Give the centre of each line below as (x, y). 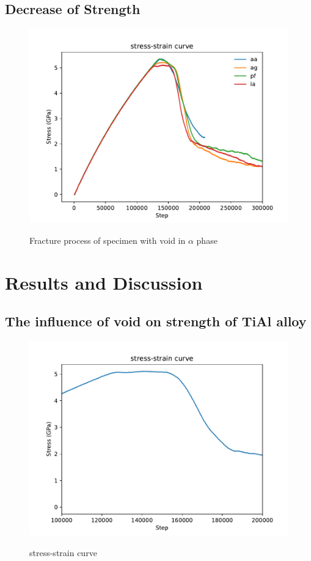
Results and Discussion (104, 282)
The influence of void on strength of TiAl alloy (156, 321)
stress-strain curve (63, 552)
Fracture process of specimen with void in (108, 240)
